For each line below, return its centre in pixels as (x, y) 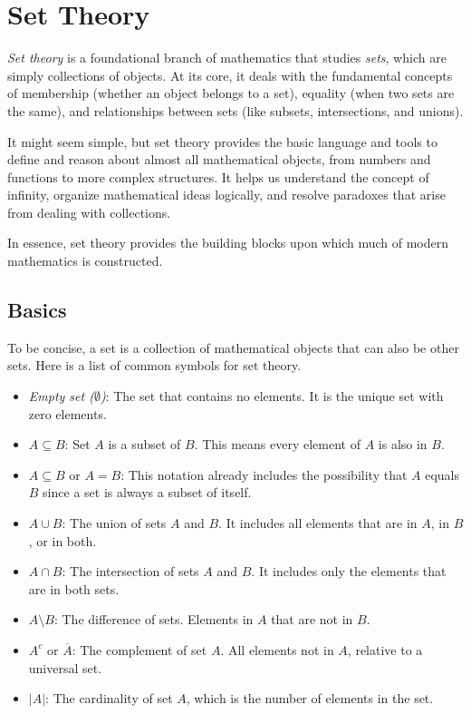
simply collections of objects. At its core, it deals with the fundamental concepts (230, 75)
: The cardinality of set (109, 698)
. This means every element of (277, 444)
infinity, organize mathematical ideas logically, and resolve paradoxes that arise (226, 195)
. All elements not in (277, 649)
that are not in (312, 619)
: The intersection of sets (130, 571)
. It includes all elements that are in (318, 523)
